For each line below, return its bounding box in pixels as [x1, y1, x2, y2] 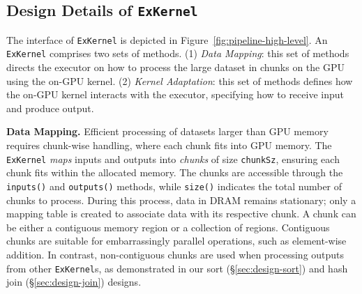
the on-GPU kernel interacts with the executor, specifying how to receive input [6, 87, 344, 102]
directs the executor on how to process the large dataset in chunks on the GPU [6, 60, 345, 75]
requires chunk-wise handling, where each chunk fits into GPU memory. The [6, 138, 332, 153]
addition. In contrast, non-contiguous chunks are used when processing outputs [6, 247, 345, 261]
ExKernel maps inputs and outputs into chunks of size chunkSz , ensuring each [6, 151, 340, 166]
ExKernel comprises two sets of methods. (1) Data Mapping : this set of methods [6, 46, 349, 61]
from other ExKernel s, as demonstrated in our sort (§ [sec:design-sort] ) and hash [6, 261, 348, 275]
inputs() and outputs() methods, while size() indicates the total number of [6, 178, 342, 193]
